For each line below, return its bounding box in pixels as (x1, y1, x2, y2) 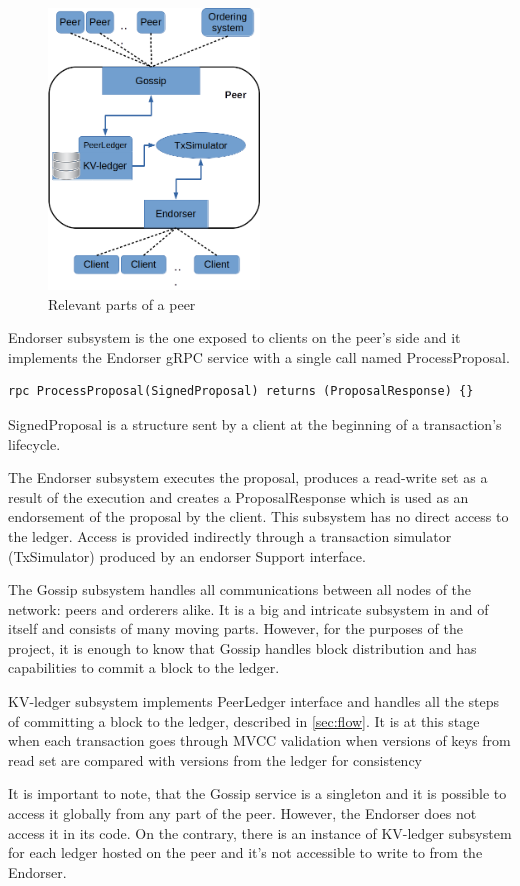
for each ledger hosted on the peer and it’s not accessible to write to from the (8, 842, 483, 863)
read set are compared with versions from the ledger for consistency (8, 749, 423, 770)
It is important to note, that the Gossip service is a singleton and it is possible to (8, 783, 507, 804)
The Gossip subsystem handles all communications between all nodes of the (8, 579, 472, 600)
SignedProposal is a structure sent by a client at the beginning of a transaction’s (8, 413, 502, 434)
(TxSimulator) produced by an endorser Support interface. (8, 545, 366, 566)
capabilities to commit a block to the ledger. (8, 657, 280, 678)
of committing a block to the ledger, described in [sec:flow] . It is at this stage (8, 710, 480, 731)
